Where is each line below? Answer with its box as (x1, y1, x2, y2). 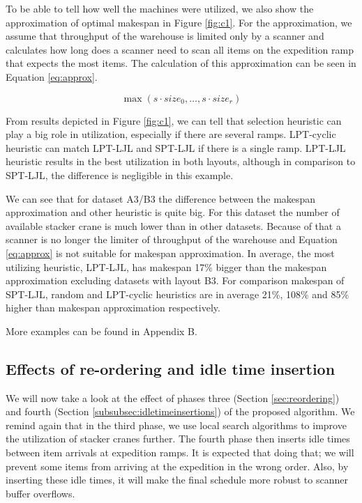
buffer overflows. (6, 486, 75, 500)
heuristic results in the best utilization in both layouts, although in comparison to (6, 154, 356, 169)
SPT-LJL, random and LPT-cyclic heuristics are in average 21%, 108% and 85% (6, 286, 349, 301)
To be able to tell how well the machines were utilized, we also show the (6, 1, 314, 15)
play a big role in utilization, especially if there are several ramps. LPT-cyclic (6, 127, 336, 141)
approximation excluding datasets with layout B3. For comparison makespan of (6, 273, 345, 288)
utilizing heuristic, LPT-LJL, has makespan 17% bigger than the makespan (6, 259, 327, 274)
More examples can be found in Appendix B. (6, 323, 197, 338)
